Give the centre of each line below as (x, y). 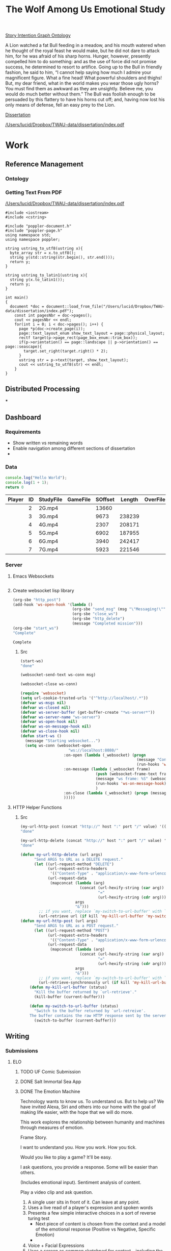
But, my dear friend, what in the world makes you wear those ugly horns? (82, 83)
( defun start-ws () (41, 736)
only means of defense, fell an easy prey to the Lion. (60, 105)
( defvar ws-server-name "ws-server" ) (60, 717)
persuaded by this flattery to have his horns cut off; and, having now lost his (85, 99)
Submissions (22, 1050)
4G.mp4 (49, 525)
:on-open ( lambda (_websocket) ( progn (105, 755)
